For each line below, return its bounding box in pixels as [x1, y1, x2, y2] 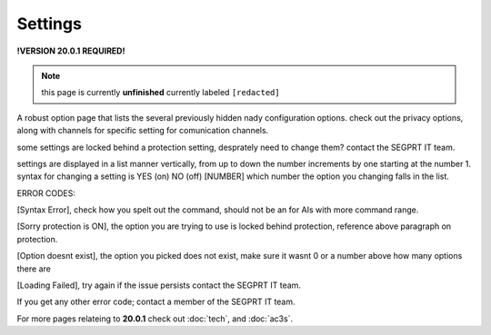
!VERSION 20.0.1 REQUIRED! [16, 45, 125, 56]
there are [16, 263, 52, 274]
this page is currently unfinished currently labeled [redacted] [41, 87, 281, 98]
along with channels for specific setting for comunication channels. [16, 125, 269, 136]
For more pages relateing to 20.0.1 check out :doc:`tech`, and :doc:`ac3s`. [16, 313, 294, 324]
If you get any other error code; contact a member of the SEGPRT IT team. [16, 296, 296, 308]
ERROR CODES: [16, 187, 76, 199]
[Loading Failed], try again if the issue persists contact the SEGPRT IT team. [16, 280, 302, 291]
